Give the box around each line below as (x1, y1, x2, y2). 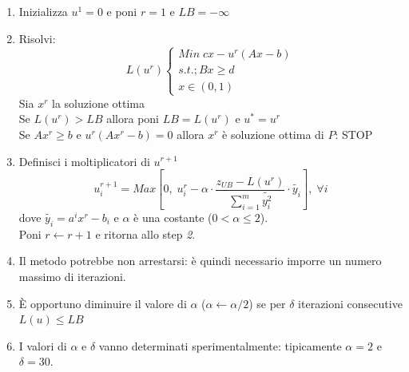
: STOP (335, 125, 373, 142)
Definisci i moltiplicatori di (18, 152, 150, 169)
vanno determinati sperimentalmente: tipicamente (98, 337, 342, 354)
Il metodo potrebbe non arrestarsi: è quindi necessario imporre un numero (18, 252, 382, 269)
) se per (248, 295, 286, 311)
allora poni (106, 110, 159, 127)
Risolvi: (18, 30, 56, 46)
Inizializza (18, 3, 68, 19)
